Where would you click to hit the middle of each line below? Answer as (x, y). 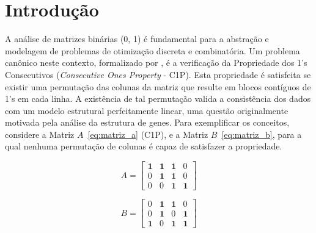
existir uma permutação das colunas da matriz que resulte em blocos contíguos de (158, 86)
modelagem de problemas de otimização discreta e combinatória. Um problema (152, 50)
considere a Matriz (40, 134)
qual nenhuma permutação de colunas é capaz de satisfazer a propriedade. (144, 146)
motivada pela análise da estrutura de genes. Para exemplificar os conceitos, (147, 122)
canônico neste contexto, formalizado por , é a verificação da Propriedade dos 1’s (156, 63)
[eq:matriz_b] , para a (262, 134)
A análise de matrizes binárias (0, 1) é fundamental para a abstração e (137, 39)
